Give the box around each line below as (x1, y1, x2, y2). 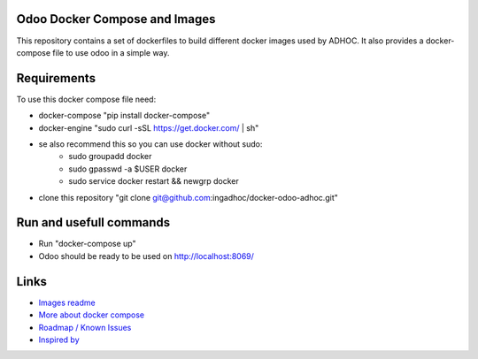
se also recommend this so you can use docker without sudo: (38, 138, 263, 149)
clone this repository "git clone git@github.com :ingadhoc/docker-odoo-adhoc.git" (38, 192, 338, 202)
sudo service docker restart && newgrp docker (68, 176, 239, 187)
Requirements (16, 71, 96, 86)
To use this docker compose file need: (16, 94, 157, 104)
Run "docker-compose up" (38, 239, 136, 249)
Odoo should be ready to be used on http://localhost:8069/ (38, 250, 254, 261)
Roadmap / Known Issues (38, 322, 132, 332)
